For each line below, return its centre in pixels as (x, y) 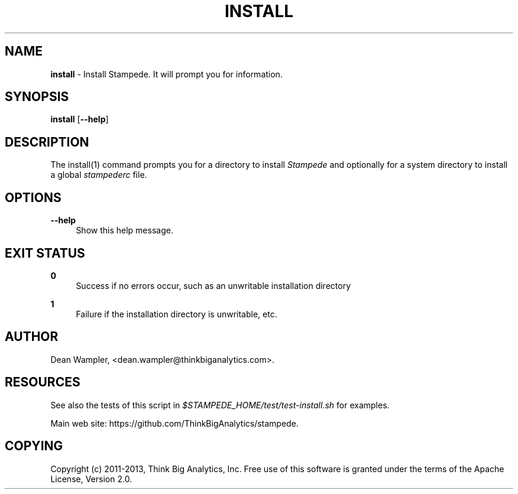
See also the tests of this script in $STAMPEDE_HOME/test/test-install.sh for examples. (220, 405)
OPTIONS (33, 197)
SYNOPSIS (37, 97)
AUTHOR (32, 337)
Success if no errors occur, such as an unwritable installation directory (213, 285)
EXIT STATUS (45, 253)
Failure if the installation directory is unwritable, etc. (177, 314)
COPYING (34, 446)
